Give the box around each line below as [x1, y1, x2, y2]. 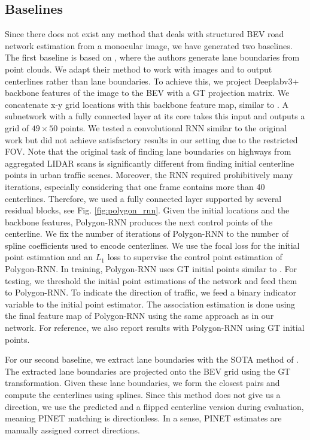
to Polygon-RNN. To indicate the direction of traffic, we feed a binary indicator [5, 286, 297, 299]
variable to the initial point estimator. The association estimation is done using [5, 297, 296, 310]
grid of [5, 121, 29, 134]
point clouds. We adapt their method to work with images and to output [5, 62, 272, 75]
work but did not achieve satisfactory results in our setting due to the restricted [5, 133, 298, 146]
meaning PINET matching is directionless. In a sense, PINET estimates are [5, 412, 282, 424]
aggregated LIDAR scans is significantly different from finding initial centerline [5, 156, 294, 169]
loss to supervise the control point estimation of [107, 251, 282, 263]
